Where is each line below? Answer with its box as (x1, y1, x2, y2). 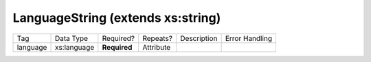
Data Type (54, 33, 89, 43)
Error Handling (225, 33, 273, 43)
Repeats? (142, 33, 173, 43)
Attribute (142, 42, 171, 52)
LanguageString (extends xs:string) (12, 10, 221, 25)
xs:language (54, 42, 95, 52)
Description (179, 33, 218, 43)
